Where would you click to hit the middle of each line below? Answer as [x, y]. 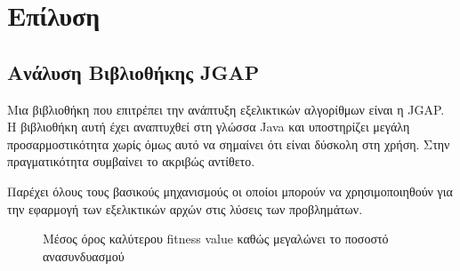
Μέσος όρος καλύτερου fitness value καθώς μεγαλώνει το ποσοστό [216, 239]
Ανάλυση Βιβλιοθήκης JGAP [133, 72]
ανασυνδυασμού [84, 255]
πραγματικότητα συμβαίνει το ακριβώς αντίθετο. [131, 161]
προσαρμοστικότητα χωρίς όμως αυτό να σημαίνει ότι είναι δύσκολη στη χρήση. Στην [229, 143]
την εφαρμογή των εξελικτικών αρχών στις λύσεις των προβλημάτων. [185, 208]
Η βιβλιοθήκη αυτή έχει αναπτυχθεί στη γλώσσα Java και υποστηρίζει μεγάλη [209, 127]
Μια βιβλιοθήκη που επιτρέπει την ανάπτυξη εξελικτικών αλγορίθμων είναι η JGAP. [226, 109]
